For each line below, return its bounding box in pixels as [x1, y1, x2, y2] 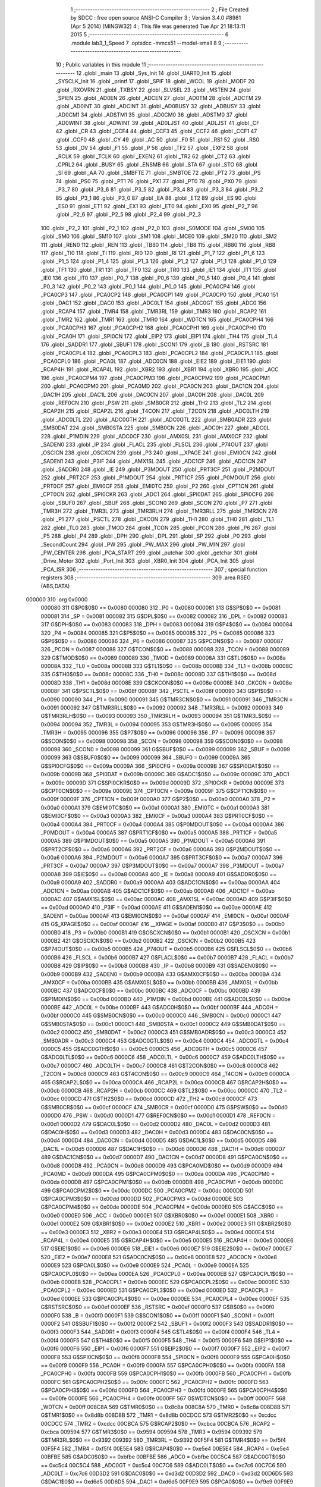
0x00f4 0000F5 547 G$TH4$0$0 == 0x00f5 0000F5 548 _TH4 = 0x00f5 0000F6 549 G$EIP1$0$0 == [40, 1337, 292, 1344]
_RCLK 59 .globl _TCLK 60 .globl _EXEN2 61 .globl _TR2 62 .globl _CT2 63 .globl [55, 152, 251, 160]
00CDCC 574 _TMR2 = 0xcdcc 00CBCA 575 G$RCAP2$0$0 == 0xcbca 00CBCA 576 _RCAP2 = [40, 1420, 275, 1427]
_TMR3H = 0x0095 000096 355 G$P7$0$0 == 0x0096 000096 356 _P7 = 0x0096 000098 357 [40, 729, 276, 736]
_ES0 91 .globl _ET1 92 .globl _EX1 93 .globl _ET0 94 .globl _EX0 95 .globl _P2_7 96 [55, 202, 258, 209]
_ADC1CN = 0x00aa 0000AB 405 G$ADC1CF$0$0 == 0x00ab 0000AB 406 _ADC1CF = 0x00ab [40, 887, 275, 895]
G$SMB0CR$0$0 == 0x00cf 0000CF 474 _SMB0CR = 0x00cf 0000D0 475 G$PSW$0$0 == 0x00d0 [40, 1103, 288, 1110]
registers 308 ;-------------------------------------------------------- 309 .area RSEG [40, 574, 251, 581]
